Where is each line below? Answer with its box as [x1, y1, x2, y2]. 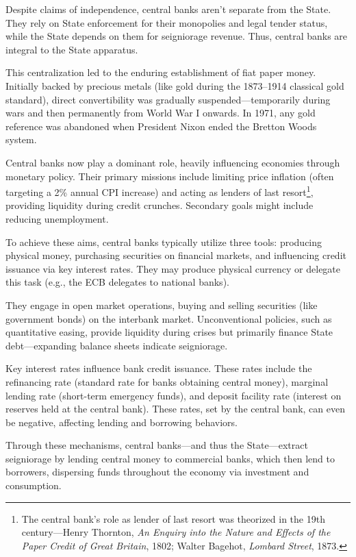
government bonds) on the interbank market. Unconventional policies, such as [5, 311, 332, 325]
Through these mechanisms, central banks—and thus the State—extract [5, 438, 308, 452]
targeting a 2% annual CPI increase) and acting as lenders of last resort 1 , [5, 183, 314, 199]
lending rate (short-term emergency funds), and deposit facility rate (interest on [5, 388, 342, 402]
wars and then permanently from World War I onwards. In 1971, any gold [5, 106, 316, 120]
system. [5, 132, 37, 147]
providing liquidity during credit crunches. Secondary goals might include [5, 198, 314, 212]
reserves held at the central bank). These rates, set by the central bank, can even [5, 401, 345, 416]
